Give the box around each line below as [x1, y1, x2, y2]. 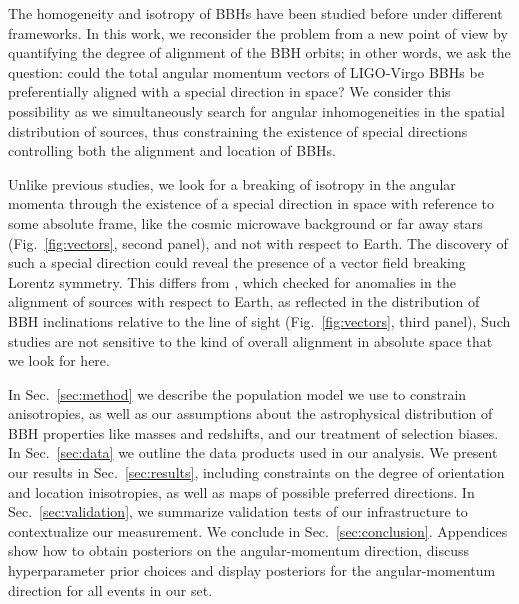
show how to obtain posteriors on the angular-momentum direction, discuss [8, 540, 470, 561]
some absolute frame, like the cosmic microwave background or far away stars [8, 212, 483, 233]
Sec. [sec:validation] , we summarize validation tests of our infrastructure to [8, 501, 468, 522]
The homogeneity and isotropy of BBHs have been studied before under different [8, 3, 503, 23]
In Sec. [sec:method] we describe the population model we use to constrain [8, 383, 467, 404]
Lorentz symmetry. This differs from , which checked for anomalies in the [8, 271, 456, 292]
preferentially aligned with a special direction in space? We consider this [8, 81, 451, 102]
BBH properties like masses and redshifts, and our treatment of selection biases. [8, 422, 499, 443]
